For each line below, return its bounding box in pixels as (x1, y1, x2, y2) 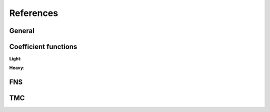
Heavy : (9, 65, 24, 71)
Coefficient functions (9, 42, 77, 51)
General (9, 26, 35, 35)
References (9, 7, 58, 18)
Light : (9, 55, 22, 62)
